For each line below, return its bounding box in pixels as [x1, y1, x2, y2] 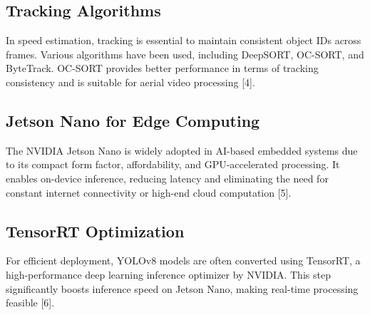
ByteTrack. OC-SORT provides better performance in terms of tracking [6, 61, 319, 76]
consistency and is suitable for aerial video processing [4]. [6, 74, 255, 89]
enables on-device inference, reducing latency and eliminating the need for [6, 170, 329, 185]
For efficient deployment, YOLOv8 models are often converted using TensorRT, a [6, 253, 361, 268]
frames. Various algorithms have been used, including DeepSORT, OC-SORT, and [6, 46, 364, 61]
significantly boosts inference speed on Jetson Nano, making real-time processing [6, 281, 359, 296]
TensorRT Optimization [6, 220, 185, 242]
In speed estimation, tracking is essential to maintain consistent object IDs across [6, 33, 361, 48]
